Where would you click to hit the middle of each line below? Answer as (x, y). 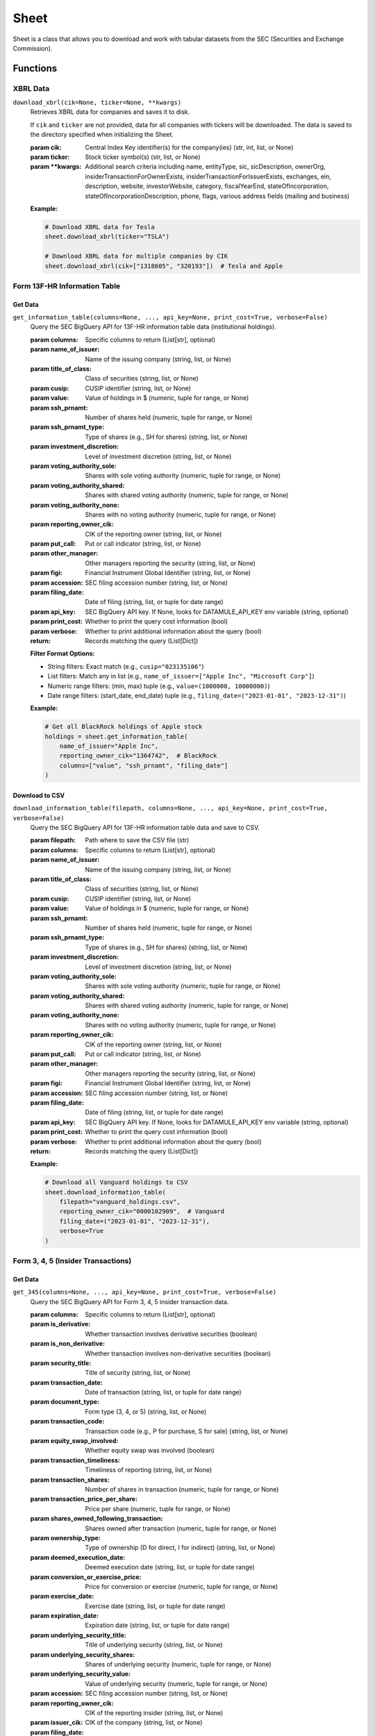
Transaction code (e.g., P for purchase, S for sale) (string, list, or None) (186, 1431)
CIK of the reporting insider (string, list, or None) (154, 1712)
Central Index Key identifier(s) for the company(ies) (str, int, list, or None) (190, 147)
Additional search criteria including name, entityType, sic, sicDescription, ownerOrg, (205, 167)
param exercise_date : (62, 1596)
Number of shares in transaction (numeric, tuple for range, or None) (182, 1489)
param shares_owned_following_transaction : (97, 1519)
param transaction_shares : (70, 1480)
